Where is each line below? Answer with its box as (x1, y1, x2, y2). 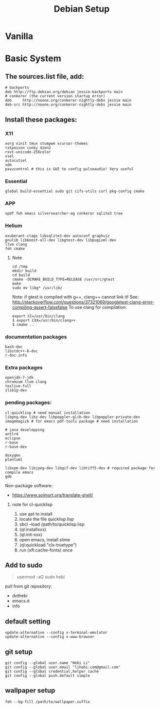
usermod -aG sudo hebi (17, 574, 65, 580)
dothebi (12, 593, 28, 599)
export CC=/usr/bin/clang (12, 314, 65, 319)
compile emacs (5, 470, 34, 475)
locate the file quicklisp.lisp (19, 516, 74, 522)
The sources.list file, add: (5, 72, 84, 81)
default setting (5, 617, 51, 625)
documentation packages (5, 333, 67, 340)
